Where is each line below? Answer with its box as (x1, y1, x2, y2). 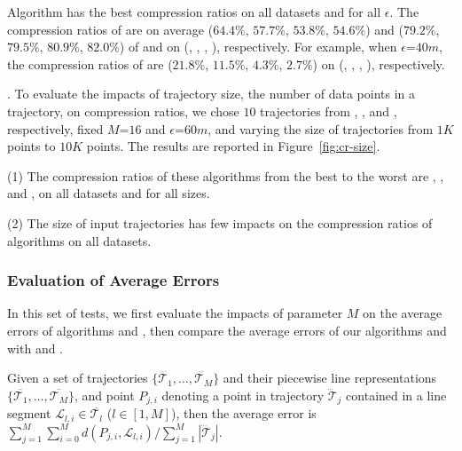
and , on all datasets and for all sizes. (7, 184, 210, 202)
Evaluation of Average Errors (7, 269, 220, 291)
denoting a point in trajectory (161, 385, 325, 404)
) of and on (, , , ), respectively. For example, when (119, 37, 397, 56)
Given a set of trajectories (7, 368, 148, 387)
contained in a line (346, 385, 447, 404)
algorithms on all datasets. (7, 231, 152, 249)
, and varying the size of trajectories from (208, 119, 434, 138)
